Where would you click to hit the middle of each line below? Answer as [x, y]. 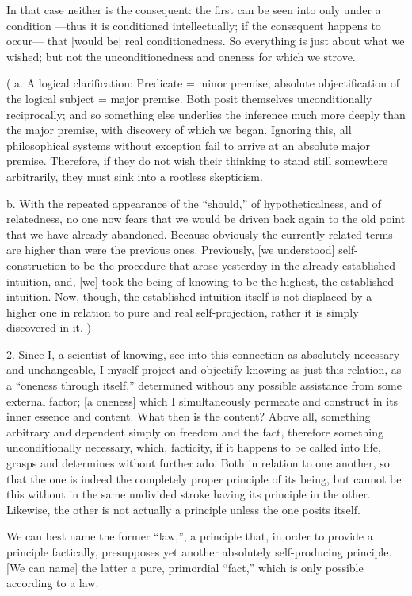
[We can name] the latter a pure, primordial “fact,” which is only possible [185, 567]
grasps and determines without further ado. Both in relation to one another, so [198, 463]
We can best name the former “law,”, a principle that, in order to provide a [190, 536]
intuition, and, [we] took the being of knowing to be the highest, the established [200, 281]
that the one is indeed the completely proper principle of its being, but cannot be [204, 478]
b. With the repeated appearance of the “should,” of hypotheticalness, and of [194, 203]
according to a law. [53, 583]
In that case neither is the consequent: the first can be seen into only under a [194, 10]
